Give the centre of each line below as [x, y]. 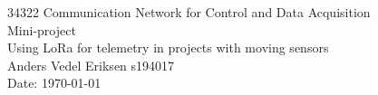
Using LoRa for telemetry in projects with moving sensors [168, 47]
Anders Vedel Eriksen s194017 [91, 65]
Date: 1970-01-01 [54, 83]
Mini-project [42, 29]
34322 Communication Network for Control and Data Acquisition [189, 12]
